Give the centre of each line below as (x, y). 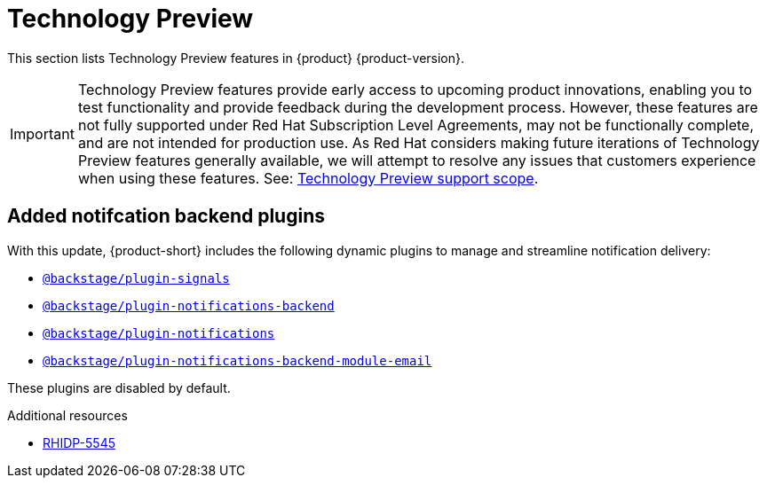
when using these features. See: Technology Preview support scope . (308, 178)
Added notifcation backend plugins (166, 216)
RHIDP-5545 (79, 442)
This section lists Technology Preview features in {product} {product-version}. (236, 58)
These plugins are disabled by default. (119, 387)
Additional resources (67, 415)
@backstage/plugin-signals (136, 278)
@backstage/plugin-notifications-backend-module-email (237, 360)
